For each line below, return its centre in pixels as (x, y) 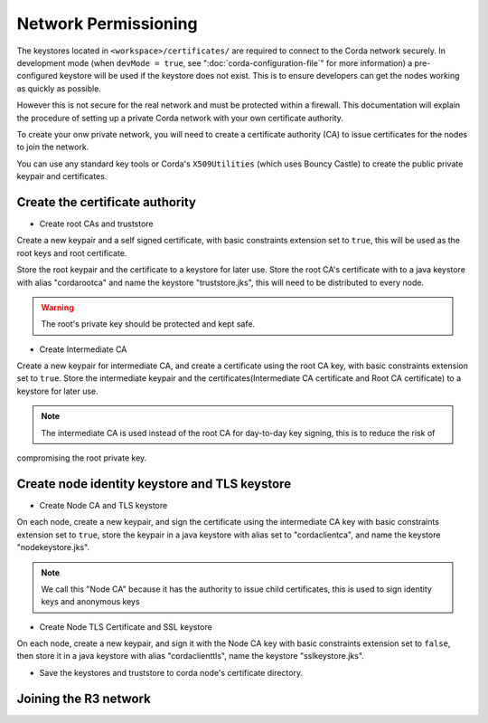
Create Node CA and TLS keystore (103, 505)
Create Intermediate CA (83, 349)
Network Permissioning (107, 24)
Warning (57, 307)
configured (37, 76)
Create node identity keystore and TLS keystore (154, 484)
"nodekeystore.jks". (53, 547)
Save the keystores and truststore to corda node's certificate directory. (171, 672)
